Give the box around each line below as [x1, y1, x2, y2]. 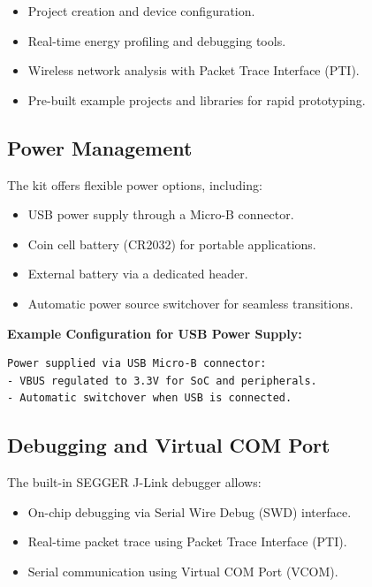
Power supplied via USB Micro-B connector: [7, 357, 267, 370]
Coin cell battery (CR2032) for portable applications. [27, 234, 316, 253]
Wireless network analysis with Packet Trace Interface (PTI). [27, 61, 360, 80]
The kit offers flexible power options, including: [7, 175, 262, 194]
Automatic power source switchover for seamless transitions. [27, 293, 353, 312]
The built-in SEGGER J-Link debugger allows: [7, 473, 262, 492]
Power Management [7, 133, 193, 161]
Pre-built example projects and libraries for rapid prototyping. [27, 90, 366, 109]
